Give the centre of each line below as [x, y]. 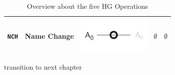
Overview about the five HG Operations [87, 6]
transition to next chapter [43, 66]
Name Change [49, 36]
